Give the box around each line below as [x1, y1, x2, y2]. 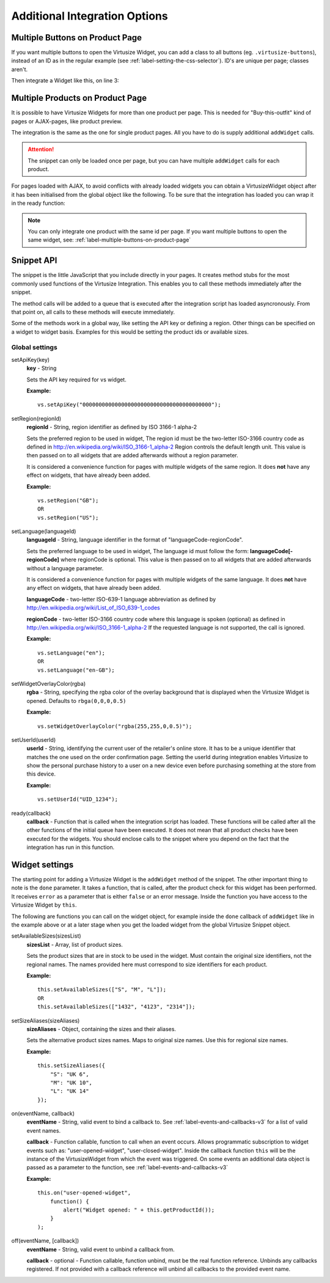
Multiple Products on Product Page [11, 93, 147, 103]
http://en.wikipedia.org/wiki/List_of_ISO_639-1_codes [26, 604, 160, 611]
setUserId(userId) [11, 736, 56, 743]
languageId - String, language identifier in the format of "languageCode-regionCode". [26, 536, 244, 543]
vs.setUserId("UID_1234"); [37, 796, 119, 803]
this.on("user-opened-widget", [37, 1189, 131, 1196]
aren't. [11, 65, 28, 73]
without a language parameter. [26, 564, 104, 572]
